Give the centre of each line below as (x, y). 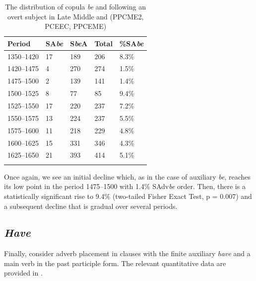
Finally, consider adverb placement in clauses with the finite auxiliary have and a (127, 253)
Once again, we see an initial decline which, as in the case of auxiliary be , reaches (128, 176)
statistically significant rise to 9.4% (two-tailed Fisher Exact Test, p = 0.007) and (128, 196)
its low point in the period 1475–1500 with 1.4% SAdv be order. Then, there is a (125, 186)
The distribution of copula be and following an (75, 6)
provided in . (23, 273)
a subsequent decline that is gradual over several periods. (91, 206)
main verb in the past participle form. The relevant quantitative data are (115, 263)
